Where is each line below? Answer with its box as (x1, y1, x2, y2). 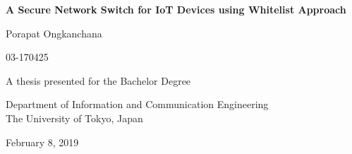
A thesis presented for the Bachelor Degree (6, 73, 191, 88)
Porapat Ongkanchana (6, 25, 102, 40)
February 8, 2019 (6, 134, 79, 149)
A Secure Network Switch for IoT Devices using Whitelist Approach (6, 2, 346, 16)
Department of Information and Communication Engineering (6, 97, 269, 112)
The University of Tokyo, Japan (6, 110, 143, 125)
